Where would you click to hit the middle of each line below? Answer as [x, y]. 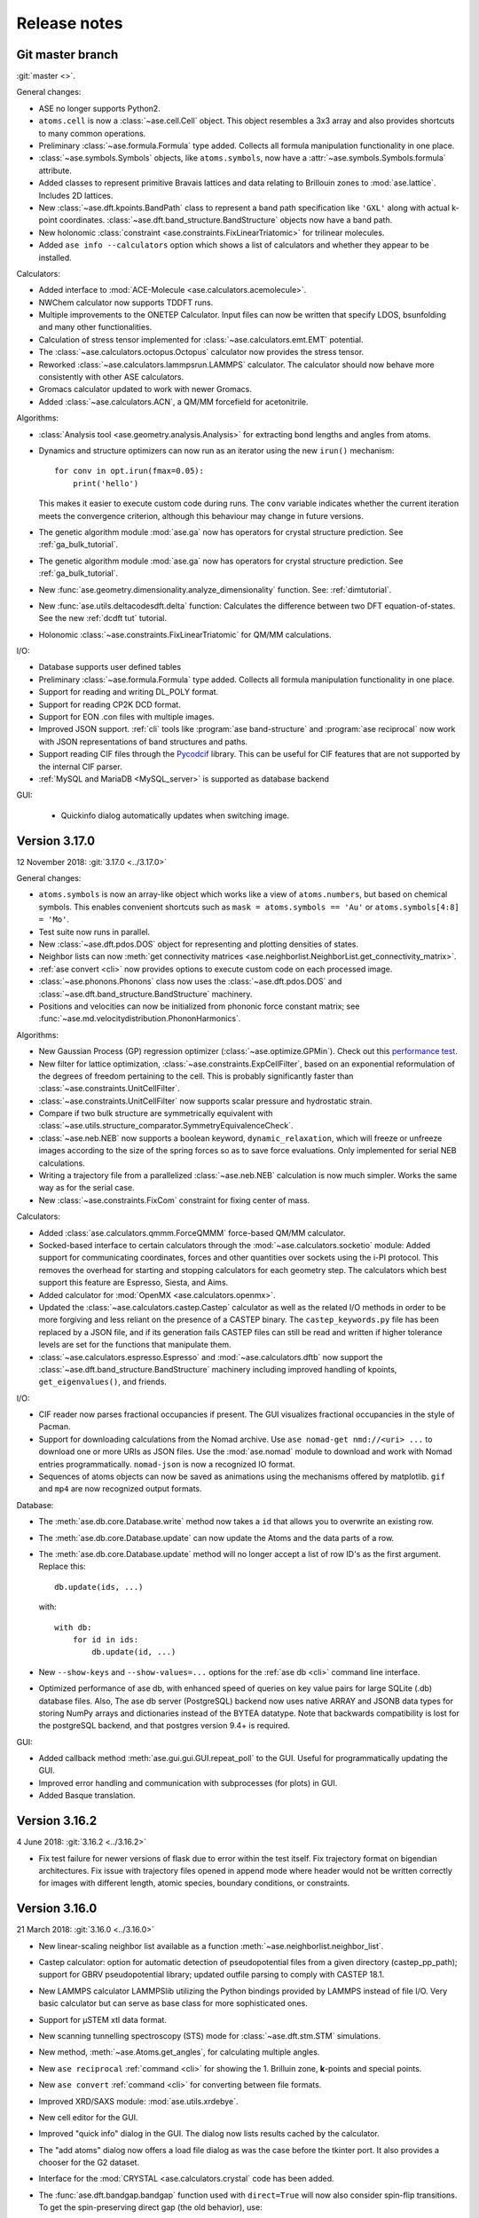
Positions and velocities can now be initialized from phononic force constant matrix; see [199, 1006]
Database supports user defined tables [110, 667]
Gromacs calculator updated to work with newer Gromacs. [145, 389]
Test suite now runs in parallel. [94, 932]
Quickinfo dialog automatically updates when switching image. [175, 815]
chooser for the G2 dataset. [89, 2163]
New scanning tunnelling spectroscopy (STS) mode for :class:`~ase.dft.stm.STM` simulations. [210, 2035]
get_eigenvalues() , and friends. [103, 1382]
